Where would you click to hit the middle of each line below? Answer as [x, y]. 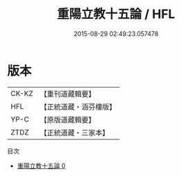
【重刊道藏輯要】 [67, 94]
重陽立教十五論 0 [41, 166]
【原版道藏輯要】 [67, 119]
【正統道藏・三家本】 [74, 133]
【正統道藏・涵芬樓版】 [78, 106]
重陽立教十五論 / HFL [116, 14]
